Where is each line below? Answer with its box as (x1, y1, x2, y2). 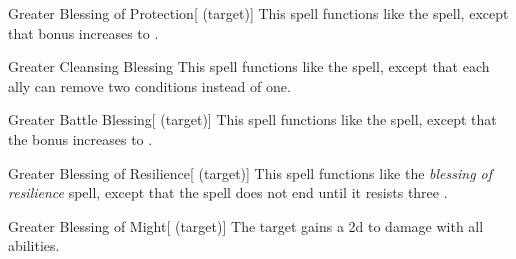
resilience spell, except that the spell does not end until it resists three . (8, 182, 448, 203)
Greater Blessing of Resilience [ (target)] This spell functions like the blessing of (8, 162, 493, 183)
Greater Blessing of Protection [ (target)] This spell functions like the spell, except (8, 3, 509, 23)
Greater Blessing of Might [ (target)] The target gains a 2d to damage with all (8, 215, 484, 236)
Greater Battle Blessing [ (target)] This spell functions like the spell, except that (8, 109, 497, 130)
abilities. (8, 235, 60, 256)
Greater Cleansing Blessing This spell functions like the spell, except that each (8, 56, 490, 77)
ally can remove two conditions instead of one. (8, 75, 291, 96)
